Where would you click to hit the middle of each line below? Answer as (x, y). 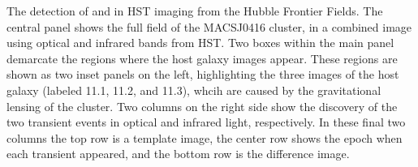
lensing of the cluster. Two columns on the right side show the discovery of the (202, 106)
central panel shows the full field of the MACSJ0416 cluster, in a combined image (209, 26)
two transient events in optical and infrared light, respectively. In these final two (206, 122)
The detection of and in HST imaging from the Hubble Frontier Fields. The (195, 11)
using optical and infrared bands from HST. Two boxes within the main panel (200, 43)
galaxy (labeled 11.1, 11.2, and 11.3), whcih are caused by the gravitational (194, 90)
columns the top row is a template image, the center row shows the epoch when (205, 137)
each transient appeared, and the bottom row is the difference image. (178, 154)
